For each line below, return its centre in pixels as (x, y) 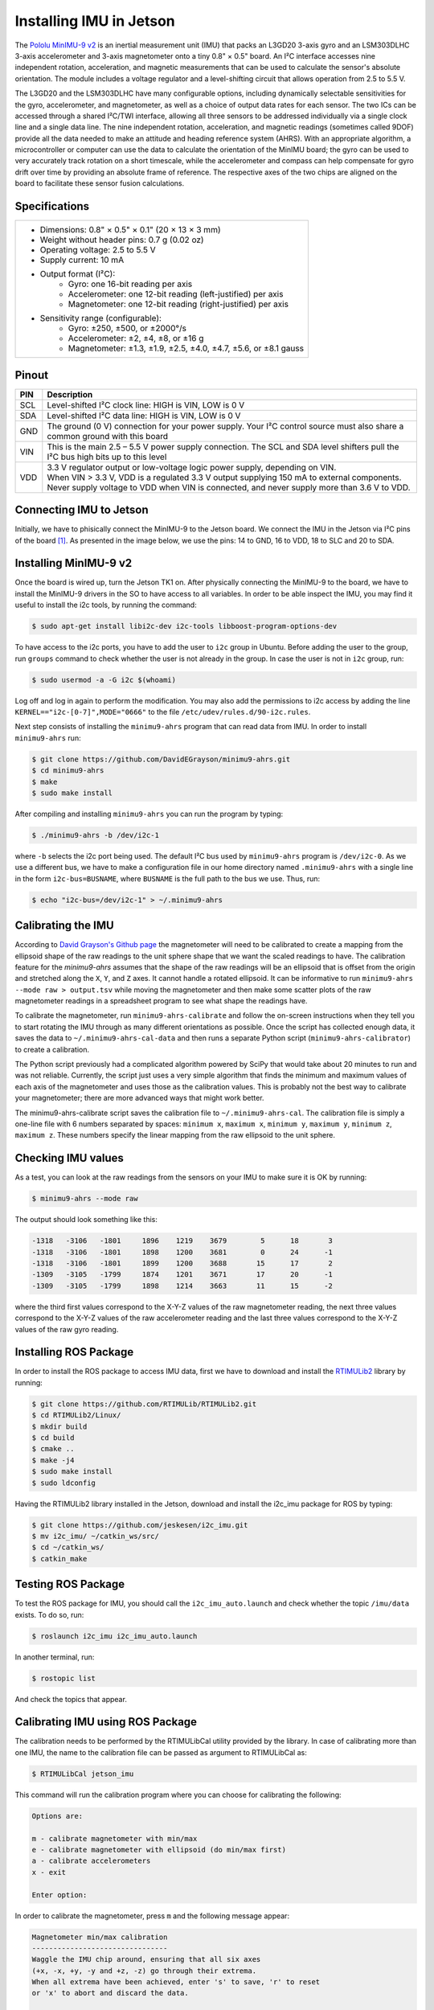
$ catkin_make (59, 1559)
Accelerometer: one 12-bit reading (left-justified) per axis (176, 294)
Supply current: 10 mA (82, 260)
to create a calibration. (52, 1049)
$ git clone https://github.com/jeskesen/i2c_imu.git (140, 1525)
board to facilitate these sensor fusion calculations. (100, 183)
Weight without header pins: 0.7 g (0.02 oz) (122, 240)
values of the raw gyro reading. (67, 1329)
